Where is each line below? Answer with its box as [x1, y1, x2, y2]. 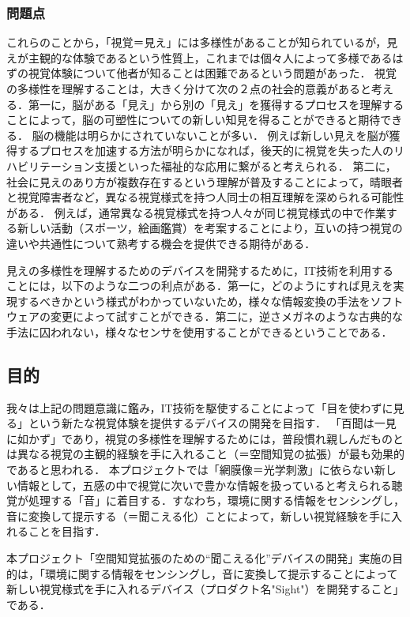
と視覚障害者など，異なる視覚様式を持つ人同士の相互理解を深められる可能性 [6, 189, 404, 205]
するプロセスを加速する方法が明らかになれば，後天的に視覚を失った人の [17, 142, 393, 159]
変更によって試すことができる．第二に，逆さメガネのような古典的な [50, 308, 403, 325]
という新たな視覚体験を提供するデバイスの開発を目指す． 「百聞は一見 [28, 415, 397, 431]
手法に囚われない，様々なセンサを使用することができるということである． [6, 323, 393, 340]
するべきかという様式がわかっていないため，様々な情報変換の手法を [17, 292, 371, 309]
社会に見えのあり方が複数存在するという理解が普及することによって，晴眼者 [6, 173, 403, 190]
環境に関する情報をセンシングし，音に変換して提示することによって [44, 565, 398, 581]
